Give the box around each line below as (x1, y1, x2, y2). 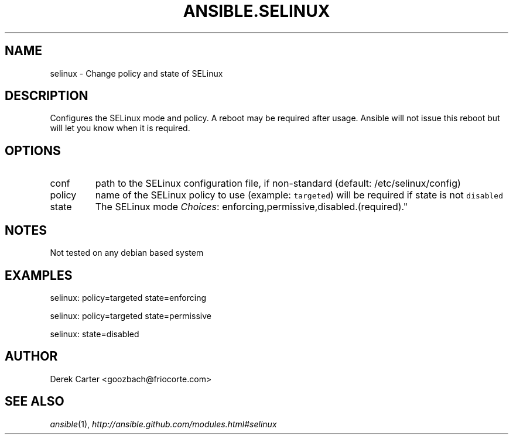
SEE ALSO (5, 394, 64, 409)
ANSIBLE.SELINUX (183, 1, 330, 21)
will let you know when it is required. (50, 123, 190, 133)
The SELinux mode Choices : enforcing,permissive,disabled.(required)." (95, 201, 408, 213)
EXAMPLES (5, 267, 73, 283)
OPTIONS (5, 143, 61, 158)
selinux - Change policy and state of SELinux (50, 68, 223, 78)
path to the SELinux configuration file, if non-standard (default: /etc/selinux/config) (95, 177, 461, 190)
